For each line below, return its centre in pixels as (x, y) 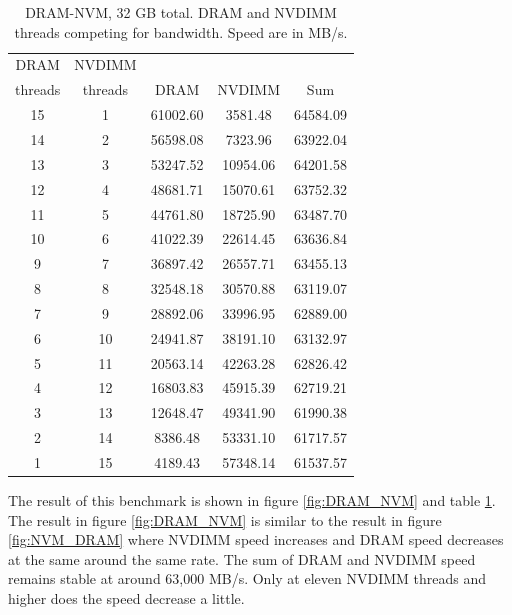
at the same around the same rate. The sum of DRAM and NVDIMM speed (242, 558)
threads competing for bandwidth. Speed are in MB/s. (181, 31)
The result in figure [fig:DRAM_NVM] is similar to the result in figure (225, 519)
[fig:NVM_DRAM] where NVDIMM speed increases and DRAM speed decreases (256, 539)
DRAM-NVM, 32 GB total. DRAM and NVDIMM (181, 12)
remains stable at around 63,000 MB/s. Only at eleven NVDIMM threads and (247, 578)
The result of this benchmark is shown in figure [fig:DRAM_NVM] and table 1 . (252, 500)
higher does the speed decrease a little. (126, 598)
